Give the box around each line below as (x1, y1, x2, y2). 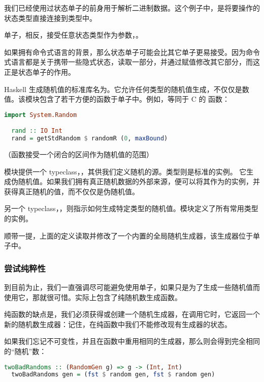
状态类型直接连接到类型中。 (4, 12, 96, 23)
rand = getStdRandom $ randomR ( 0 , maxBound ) (11, 135, 168, 142)
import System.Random (4, 111, 77, 119)
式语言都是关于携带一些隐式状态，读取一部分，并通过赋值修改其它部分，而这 (4, 56, 260, 67)
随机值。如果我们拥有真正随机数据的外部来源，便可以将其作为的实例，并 (18, 176, 260, 187)
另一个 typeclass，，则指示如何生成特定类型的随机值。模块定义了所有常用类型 (4, 203, 258, 214)
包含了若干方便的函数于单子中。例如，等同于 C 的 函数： (39, 94, 230, 104)
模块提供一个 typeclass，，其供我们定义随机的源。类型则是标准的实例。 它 (4, 166, 247, 177)
